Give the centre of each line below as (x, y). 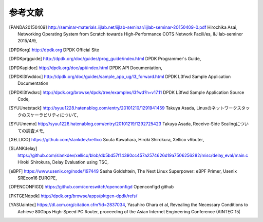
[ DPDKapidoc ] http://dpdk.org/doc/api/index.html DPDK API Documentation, (86, 68)
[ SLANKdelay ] (23, 148)
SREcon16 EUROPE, (37, 178)
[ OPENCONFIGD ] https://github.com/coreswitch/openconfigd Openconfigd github (91, 187)
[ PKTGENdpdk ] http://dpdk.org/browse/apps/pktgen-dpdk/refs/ (73, 196)
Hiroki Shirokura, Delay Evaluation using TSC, (63, 162)
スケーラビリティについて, (52, 115)
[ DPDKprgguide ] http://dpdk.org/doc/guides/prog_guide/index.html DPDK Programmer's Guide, (105, 59)
